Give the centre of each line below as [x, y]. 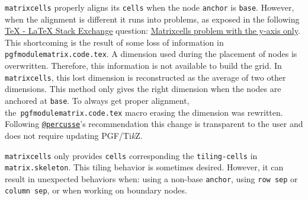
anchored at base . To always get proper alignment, [97, 100]
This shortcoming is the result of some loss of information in [114, 42]
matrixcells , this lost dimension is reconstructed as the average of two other [145, 77]
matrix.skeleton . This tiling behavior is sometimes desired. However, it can [144, 167]
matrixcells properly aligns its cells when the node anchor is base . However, [150, 7]
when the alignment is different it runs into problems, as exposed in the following [152, 19]
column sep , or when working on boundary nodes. [96, 190]
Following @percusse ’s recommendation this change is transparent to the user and [154, 124]
